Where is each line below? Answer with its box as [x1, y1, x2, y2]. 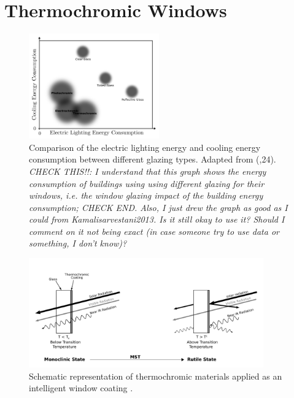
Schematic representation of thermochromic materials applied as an [29, 369, 282, 382]
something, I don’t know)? [29, 237, 127, 250]
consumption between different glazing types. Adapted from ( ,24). [29, 153, 276, 166]
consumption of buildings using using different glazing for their [29, 177, 265, 189]
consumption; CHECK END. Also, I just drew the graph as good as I [29, 201, 288, 213]
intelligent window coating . [29, 381, 133, 394]
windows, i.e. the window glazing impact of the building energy [29, 189, 263, 202]
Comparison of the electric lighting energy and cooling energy [29, 140, 261, 153]
